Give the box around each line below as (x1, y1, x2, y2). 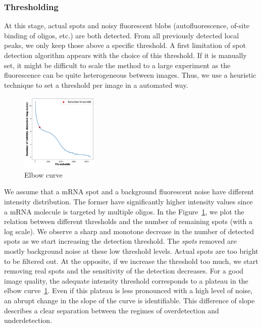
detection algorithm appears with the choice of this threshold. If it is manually (4, 50, 247, 60)
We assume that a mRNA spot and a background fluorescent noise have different (4, 186, 254, 197)
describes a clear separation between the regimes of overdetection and (4, 305, 219, 315)
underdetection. (4, 315, 52, 325)
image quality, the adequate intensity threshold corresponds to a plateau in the (4, 275, 248, 286)
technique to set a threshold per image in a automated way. (4, 79, 188, 90)
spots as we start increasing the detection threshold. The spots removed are (4, 236, 237, 246)
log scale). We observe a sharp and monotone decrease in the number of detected (4, 226, 254, 236)
